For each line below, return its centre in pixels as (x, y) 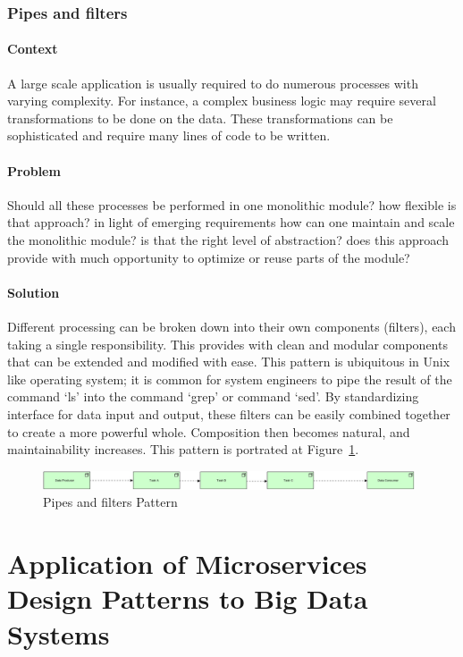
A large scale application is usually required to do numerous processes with (213, 83)
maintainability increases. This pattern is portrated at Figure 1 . (183, 449)
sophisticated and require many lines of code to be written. (169, 135)
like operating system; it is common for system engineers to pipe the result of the (230, 379)
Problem (34, 170)
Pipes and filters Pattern (110, 502)
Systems (59, 633)
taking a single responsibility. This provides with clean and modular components (227, 344)
